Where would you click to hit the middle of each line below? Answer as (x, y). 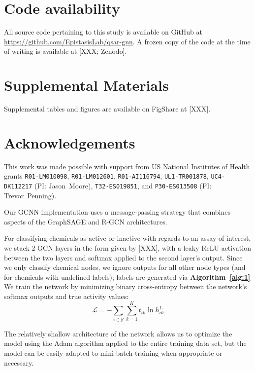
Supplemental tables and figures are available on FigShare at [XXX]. (107, 109)
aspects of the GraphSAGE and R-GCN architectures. (86, 221)
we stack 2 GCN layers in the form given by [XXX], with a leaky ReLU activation (127, 248)
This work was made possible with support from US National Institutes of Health (127, 166)
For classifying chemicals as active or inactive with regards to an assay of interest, (127, 238)
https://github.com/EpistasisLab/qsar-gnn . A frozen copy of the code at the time (127, 41)
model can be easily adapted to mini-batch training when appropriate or (113, 352)
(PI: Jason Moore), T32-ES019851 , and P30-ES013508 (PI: (123, 185)
